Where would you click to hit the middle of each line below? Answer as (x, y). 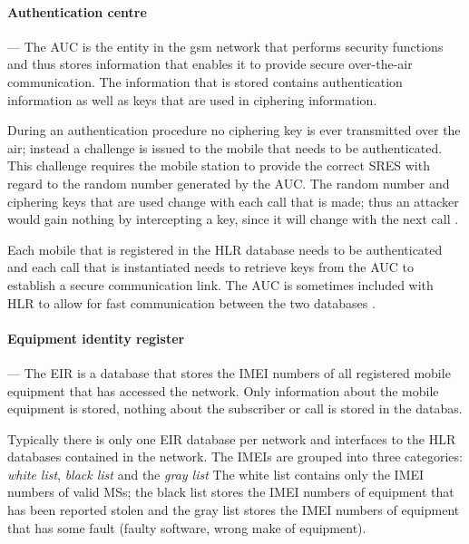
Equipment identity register (96, 338)
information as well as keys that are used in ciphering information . (192, 99)
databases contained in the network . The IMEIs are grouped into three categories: (235, 457)
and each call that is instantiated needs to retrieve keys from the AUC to (210, 267)
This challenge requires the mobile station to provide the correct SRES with (219, 165)
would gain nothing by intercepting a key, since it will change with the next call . (233, 219)
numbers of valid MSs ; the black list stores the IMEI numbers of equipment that (231, 492)
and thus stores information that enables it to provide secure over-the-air (210, 64)
